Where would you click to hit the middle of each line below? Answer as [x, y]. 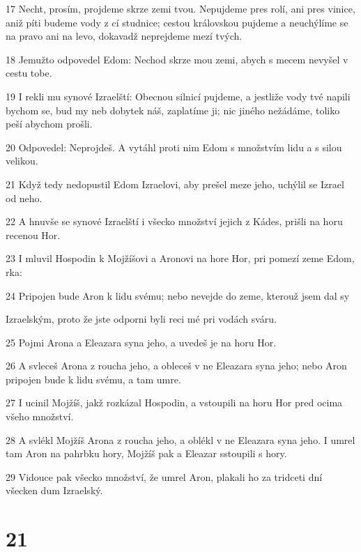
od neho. [24, 198]
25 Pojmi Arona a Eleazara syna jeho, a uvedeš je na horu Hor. [141, 342]
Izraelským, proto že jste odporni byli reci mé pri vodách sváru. [141, 319]
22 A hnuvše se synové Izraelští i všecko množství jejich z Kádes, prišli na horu [174, 221]
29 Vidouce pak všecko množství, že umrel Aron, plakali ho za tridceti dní [164, 476]
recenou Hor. [33, 235]
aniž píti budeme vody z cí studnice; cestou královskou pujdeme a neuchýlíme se [177, 22]
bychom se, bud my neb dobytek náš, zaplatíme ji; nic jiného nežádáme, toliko [173, 110]
